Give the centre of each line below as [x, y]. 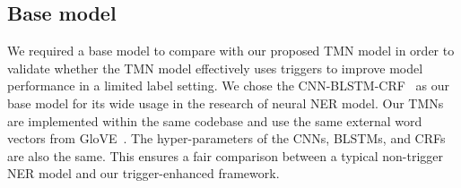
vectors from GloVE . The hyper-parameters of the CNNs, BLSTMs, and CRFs [226, 138]
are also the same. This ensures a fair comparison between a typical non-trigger [225, 155]
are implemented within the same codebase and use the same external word [215, 120]
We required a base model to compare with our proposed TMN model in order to [231, 51]
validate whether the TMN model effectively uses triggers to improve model [215, 68]
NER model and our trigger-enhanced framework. [144, 173]
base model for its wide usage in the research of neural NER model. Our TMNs [226, 103]
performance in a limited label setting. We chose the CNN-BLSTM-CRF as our [229, 85]
